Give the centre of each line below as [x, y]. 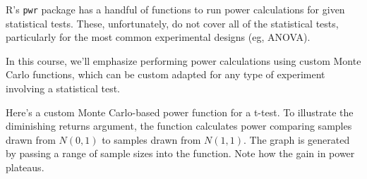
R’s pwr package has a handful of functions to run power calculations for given [175, 9]
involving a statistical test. [63, 88]
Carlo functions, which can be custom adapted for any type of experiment [166, 74]
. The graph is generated [297, 139]
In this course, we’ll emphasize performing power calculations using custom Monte [183, 60]
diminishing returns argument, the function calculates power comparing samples [179, 126]
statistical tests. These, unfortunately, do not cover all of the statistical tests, [172, 23]
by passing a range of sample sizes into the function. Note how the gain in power [180, 153]
